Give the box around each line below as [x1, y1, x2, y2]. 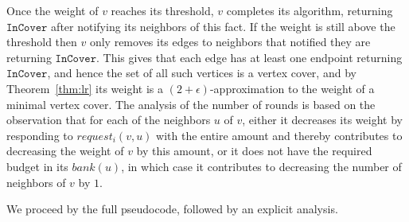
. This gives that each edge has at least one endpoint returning [96, 49, 403, 65]
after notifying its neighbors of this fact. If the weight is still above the [51, 18, 395, 34]
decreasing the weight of [6, 142, 124, 159]
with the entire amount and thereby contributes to [156, 127, 403, 143]
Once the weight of [6, 2, 99, 18]
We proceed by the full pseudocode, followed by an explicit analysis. [6, 201, 338, 217]
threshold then [6, 33, 77, 50]
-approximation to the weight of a [209, 80, 375, 96]
